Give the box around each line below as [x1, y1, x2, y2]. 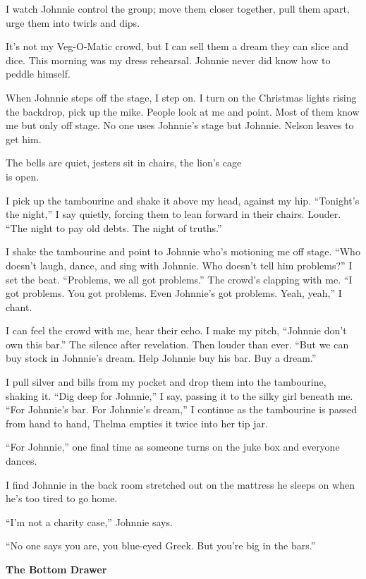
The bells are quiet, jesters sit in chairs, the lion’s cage [6, 155, 242, 170]
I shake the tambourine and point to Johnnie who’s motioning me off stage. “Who [6, 244, 360, 259]
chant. [6, 299, 32, 314]
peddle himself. [6, 66, 71, 81]
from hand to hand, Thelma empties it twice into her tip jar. [6, 415, 268, 430]
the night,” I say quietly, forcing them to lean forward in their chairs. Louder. [6, 207, 341, 221]
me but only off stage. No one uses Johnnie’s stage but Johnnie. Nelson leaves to [6, 118, 354, 133]
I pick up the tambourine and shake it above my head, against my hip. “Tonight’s [6, 193, 360, 207]
